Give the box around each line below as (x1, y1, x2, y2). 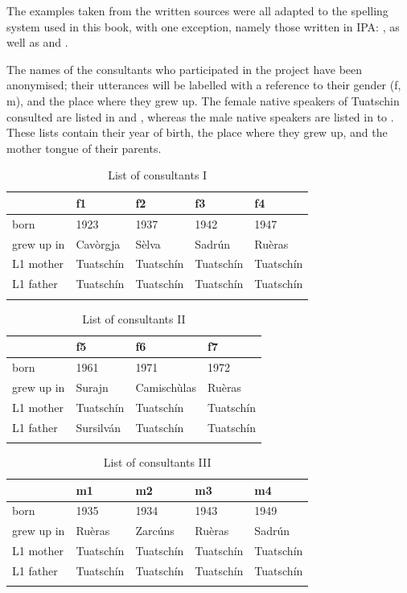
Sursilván (76, 418, 121, 435)
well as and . (6, 34, 68, 51)
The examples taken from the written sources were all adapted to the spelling (6, 2, 388, 19)
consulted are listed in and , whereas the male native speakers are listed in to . (6, 108, 394, 125)
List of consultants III (103, 453, 212, 470)
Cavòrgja (76, 235, 121, 252)
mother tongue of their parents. (6, 139, 162, 156)
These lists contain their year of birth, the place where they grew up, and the (6, 124, 388, 141)
